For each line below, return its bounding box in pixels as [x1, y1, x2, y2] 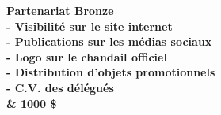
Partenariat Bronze [6, 2, 114, 18]
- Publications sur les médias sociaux [6, 33, 212, 50]
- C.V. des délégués [6, 79, 114, 95]
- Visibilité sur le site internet [6, 17, 173, 34]
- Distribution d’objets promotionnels [6, 64, 215, 80]
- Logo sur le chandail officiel [6, 48, 167, 65]
